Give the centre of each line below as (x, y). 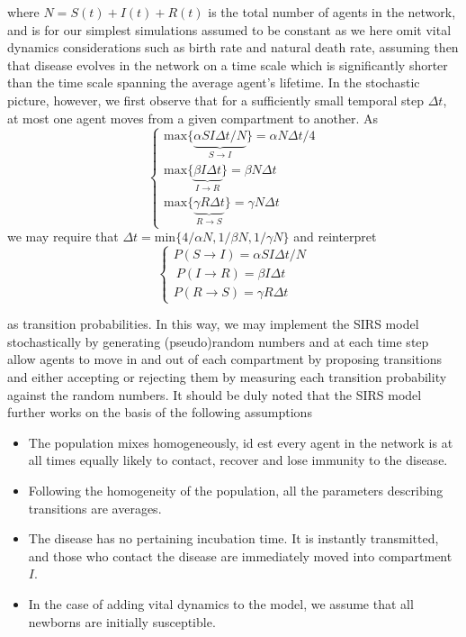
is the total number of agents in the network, (332, 12)
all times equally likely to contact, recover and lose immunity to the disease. (238, 460)
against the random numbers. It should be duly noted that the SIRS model (215, 394)
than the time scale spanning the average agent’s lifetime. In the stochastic (214, 82)
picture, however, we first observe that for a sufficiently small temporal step (215, 100)
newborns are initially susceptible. (122, 621)
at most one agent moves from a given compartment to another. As (193, 118)
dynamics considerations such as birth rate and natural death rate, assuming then (233, 47)
